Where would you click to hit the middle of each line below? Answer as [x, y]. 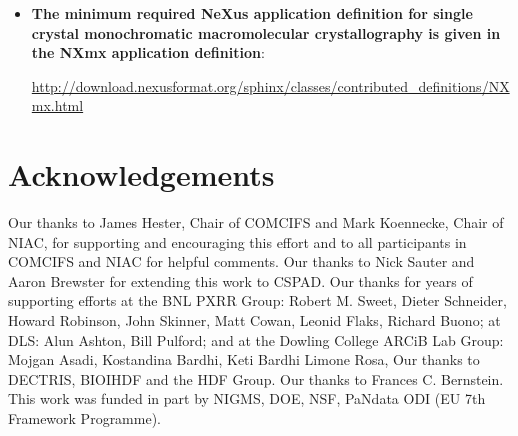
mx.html [57, 105]
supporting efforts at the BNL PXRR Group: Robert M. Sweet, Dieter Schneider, [257, 300]
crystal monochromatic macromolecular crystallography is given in [266, 32]
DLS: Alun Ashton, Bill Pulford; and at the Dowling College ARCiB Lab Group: [256, 339]
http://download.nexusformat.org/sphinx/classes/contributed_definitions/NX [270, 85]
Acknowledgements [141, 174]
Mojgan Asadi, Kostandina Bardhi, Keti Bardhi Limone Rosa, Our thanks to [244, 359]
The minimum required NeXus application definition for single [252, 13]
